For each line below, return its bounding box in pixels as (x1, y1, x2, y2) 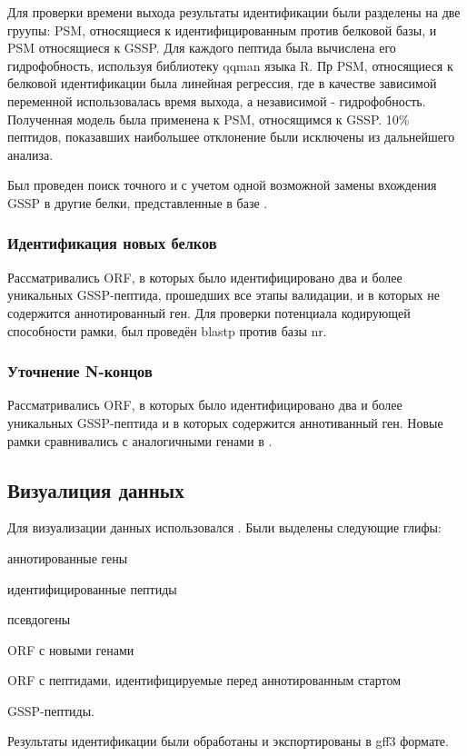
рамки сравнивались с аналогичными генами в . (7, 431, 273, 450)
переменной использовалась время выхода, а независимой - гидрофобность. (7, 91, 426, 110)
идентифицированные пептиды (7, 579, 177, 598)
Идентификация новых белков (7, 232, 217, 254)
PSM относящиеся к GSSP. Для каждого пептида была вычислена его (7, 38, 396, 57)
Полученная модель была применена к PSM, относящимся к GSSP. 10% (7, 109, 410, 128)
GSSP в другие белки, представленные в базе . (7, 193, 268, 212)
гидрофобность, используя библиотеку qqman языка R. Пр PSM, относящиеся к (7, 55, 453, 75)
